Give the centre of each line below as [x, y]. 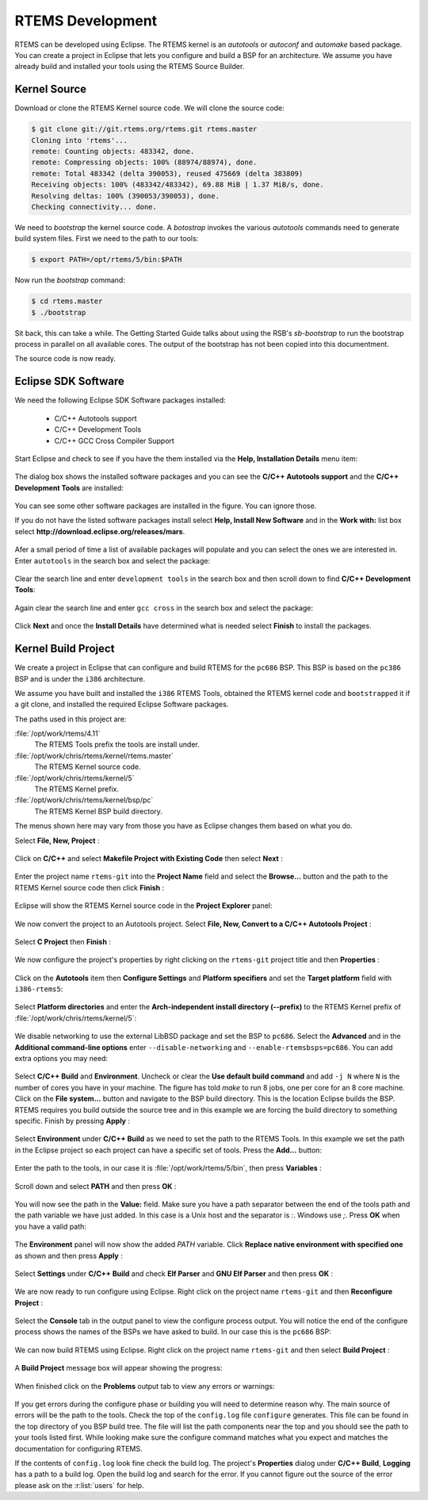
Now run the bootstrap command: [70, 280]
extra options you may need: [61, 1059]
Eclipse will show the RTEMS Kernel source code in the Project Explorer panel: [143, 906]
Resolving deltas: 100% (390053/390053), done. [125, 196]
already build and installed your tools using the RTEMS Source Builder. [130, 67]
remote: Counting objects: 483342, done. [113, 151]
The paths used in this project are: [71, 719]
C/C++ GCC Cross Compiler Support [114, 440]
